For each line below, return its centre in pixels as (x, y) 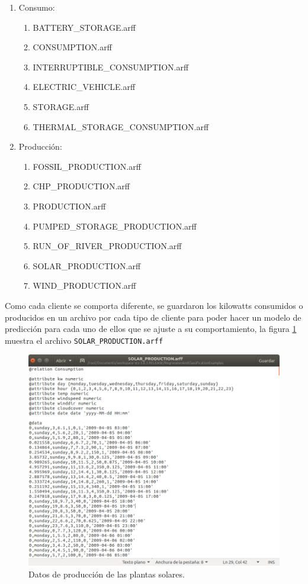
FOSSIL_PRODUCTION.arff (87, 166)
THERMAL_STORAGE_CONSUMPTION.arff (121, 126)
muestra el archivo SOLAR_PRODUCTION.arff (84, 340)
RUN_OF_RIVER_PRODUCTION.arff (107, 246)
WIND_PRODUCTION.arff (84, 285)
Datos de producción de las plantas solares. (107, 574)
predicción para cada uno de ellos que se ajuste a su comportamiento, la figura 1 (151, 329)
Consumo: (37, 7)
